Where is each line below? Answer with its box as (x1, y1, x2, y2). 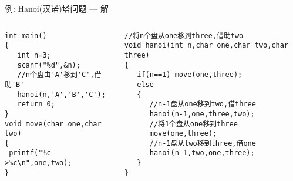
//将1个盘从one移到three (149, 119, 238, 128)
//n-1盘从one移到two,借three (149, 100, 256, 109)
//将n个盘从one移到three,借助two (124, 31, 244, 40)
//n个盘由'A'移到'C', (17, 71, 95, 79)
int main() (5, 31, 47, 40)
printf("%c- (9, 149, 55, 157)
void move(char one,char (5, 119, 102, 128)
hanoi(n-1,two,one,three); (149, 149, 255, 157)
